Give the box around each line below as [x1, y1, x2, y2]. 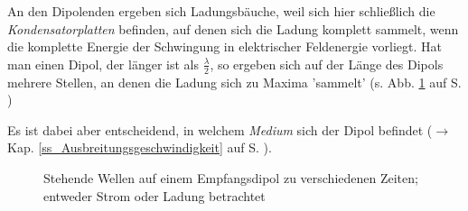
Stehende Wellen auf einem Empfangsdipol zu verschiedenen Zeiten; [43, 168, 418, 187]
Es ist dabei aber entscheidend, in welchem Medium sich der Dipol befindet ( [7, 120, 433, 139]
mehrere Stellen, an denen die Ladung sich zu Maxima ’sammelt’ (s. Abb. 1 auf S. [7, 72, 462, 91]
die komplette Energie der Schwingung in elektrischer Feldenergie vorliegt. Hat [7, 37, 442, 56]
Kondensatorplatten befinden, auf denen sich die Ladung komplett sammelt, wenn [7, 19, 459, 38]
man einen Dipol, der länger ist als [7, 54, 199, 73]
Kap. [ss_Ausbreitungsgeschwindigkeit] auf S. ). [7, 138, 272, 157]
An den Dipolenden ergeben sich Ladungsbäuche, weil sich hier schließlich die [7, 2, 435, 20]
